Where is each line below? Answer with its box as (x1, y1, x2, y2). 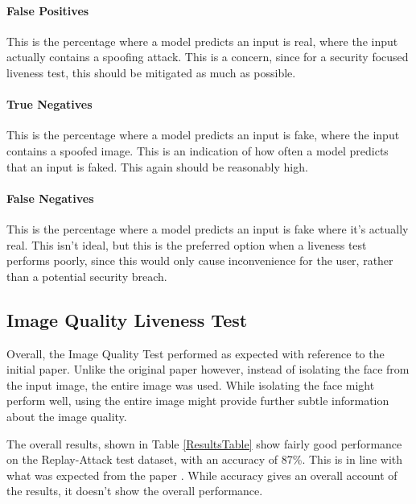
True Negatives (6, 96, 93, 113)
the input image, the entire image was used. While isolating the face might (6, 376, 375, 393)
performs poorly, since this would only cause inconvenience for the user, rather (6, 252, 393, 269)
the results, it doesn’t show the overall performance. (6, 482, 263, 499)
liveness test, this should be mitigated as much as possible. (6, 64, 296, 81)
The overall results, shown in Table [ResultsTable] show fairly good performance (6, 435, 402, 452)
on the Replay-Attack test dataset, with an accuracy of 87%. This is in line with (6, 451, 403, 468)
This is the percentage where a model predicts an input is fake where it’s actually (6, 220, 409, 237)
